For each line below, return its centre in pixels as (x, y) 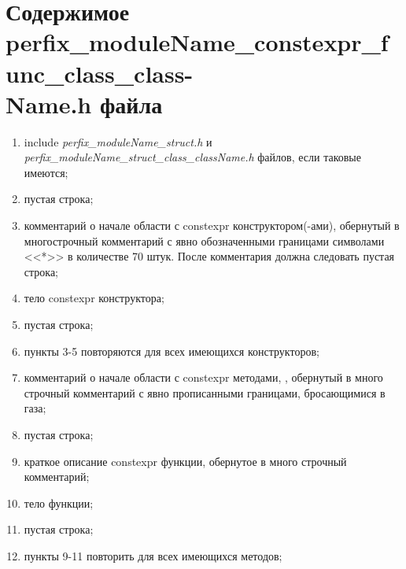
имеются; (46, 172)
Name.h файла (84, 103)
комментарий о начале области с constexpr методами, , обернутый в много (203, 377)
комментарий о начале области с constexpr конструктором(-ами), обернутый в (212, 225)
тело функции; (59, 502)
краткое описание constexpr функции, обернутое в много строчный (185, 461)
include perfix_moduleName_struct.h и (118, 141)
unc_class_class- (100, 73)
